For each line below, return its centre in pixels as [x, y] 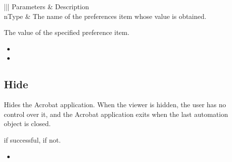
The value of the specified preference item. [67, 32]
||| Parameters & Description [46, 6]
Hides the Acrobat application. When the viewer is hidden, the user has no [115, 105]
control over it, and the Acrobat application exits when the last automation [116, 114]
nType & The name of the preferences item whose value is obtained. [105, 16]
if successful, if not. [32, 139]
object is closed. [27, 123]
